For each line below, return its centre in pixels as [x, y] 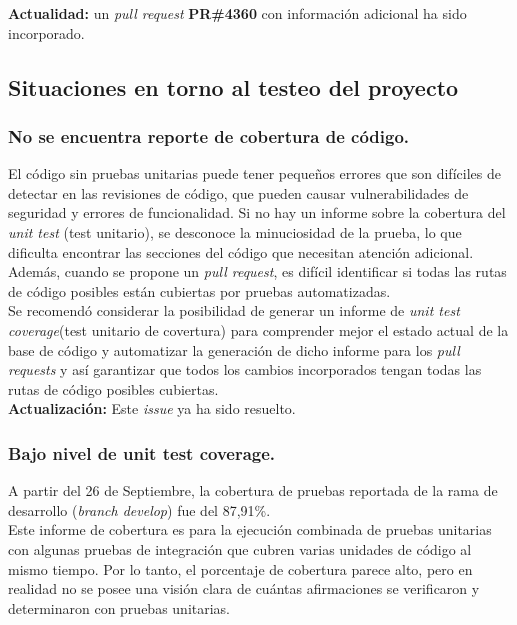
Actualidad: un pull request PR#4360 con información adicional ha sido [237, 13]
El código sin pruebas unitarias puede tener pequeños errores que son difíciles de [254, 173]
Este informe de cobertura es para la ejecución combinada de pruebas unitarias [250, 529]
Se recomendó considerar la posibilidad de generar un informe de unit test [234, 310]
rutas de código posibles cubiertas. [113, 388]
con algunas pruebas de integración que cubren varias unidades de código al [240, 548]
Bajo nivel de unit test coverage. [142, 452]
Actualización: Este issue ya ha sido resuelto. [152, 408]
